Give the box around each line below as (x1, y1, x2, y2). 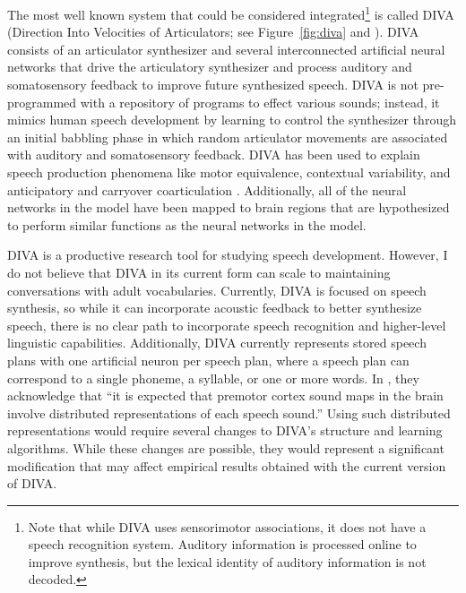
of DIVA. (7, 474, 57, 493)
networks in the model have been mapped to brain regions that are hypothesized (7, 198, 450, 217)
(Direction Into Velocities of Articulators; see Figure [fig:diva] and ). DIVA (7, 22, 419, 41)
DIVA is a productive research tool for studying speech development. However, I (7, 245, 448, 264)
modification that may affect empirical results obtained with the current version (7, 456, 446, 475)
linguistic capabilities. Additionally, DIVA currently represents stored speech (7, 333, 427, 352)
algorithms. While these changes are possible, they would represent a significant (7, 438, 444, 457)
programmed (7, 92, 77, 111)
